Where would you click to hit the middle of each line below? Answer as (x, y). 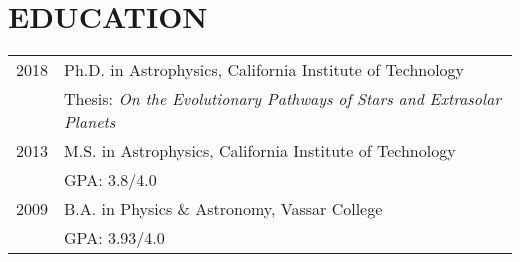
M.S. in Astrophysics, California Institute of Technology (260, 151)
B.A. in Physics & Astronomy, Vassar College (223, 209)
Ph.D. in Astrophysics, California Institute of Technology (264, 70)
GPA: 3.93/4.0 (114, 238)
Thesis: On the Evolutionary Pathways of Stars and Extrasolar (283, 99)
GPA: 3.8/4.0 (110, 180)
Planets (90, 122)
